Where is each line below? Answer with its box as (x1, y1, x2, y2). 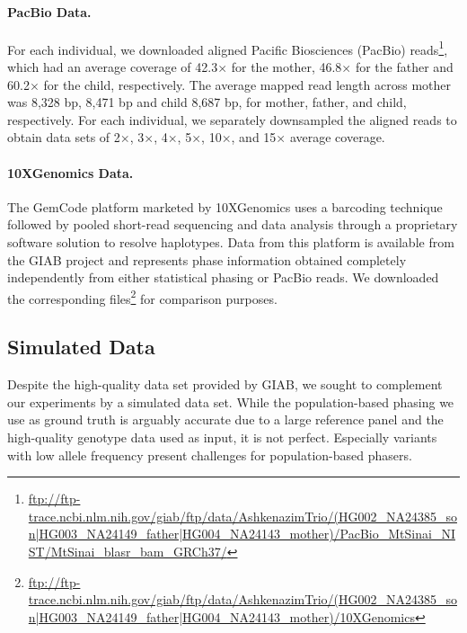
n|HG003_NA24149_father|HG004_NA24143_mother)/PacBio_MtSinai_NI (28, 524, 455, 543)
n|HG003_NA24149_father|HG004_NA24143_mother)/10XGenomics (28, 607, 415, 626)
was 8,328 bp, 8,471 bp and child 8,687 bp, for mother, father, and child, (7, 93, 407, 111)
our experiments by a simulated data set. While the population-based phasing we (7, 392, 454, 411)
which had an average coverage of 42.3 (7, 58, 218, 76)
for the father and (355, 58, 454, 76)
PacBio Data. (7, 2, 92, 21)
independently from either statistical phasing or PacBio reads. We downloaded (7, 268, 439, 287)
